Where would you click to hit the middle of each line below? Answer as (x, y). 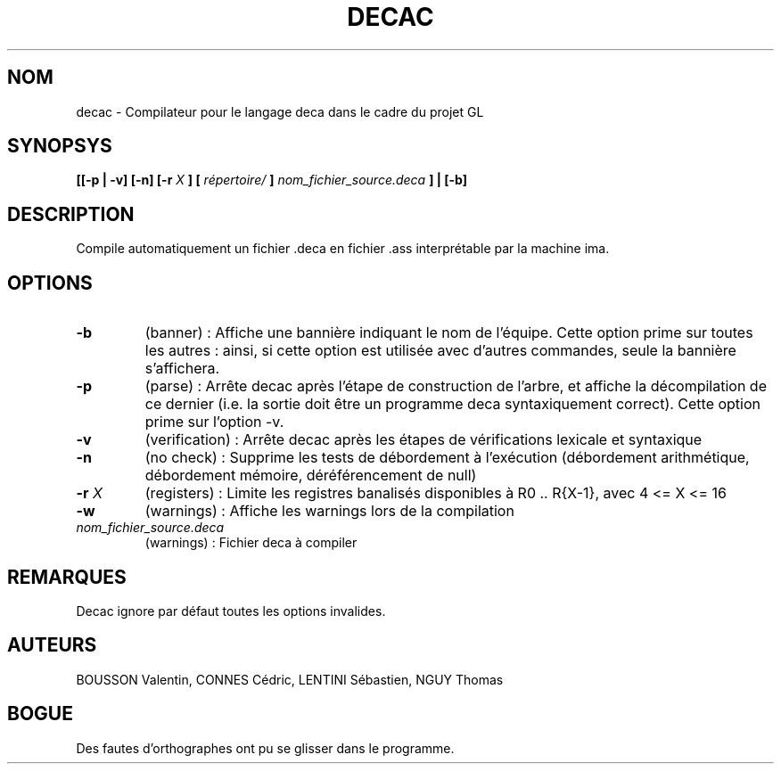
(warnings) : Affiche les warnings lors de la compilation (329, 511)
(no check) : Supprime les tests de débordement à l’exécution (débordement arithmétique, (447, 458)
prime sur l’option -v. (214, 422)
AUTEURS (52, 645)
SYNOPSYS (60, 146)
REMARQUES (67, 577)
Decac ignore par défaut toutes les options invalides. (231, 611)
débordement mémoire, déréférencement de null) (311, 476)
